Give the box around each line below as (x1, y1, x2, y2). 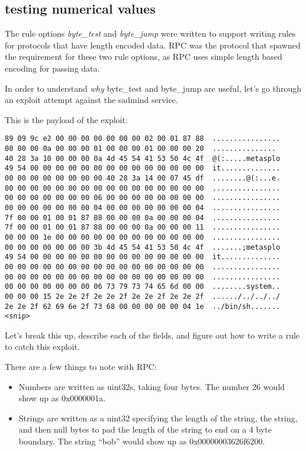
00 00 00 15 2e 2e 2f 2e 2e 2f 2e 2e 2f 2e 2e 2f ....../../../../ (5, 292, 281, 301)
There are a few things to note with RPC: (5, 360, 157, 373)
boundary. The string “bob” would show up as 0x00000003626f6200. (18, 434, 265, 447)
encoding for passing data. (5, 62, 100, 74)
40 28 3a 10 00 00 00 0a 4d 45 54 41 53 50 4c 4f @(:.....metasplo (5, 154, 281, 163)
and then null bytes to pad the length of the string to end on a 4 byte (18, 423, 272, 436)
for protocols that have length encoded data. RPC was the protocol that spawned (5, 38, 301, 51)
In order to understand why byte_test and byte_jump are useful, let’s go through (5, 82, 301, 94)
